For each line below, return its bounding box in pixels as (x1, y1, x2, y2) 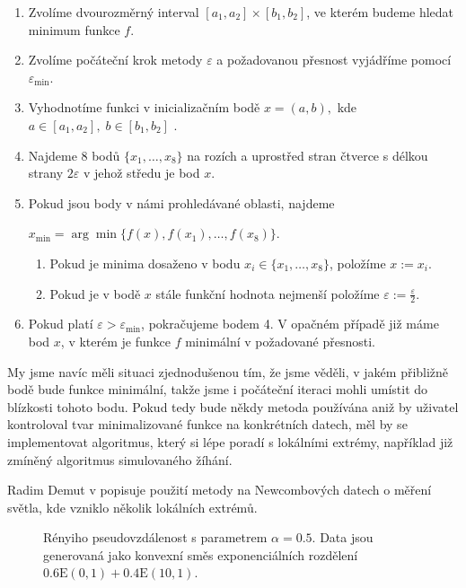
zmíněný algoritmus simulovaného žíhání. (7, 450, 233, 469)
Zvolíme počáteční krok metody (28, 50, 203, 69)
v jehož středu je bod (83, 163, 200, 182)
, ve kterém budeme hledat (306, 3, 454, 21)
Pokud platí (28, 314, 93, 333)
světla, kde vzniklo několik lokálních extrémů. (7, 497, 258, 516)
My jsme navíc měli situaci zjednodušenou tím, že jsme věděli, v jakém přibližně (7, 362, 449, 381)
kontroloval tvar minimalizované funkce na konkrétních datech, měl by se (7, 415, 408, 434)
